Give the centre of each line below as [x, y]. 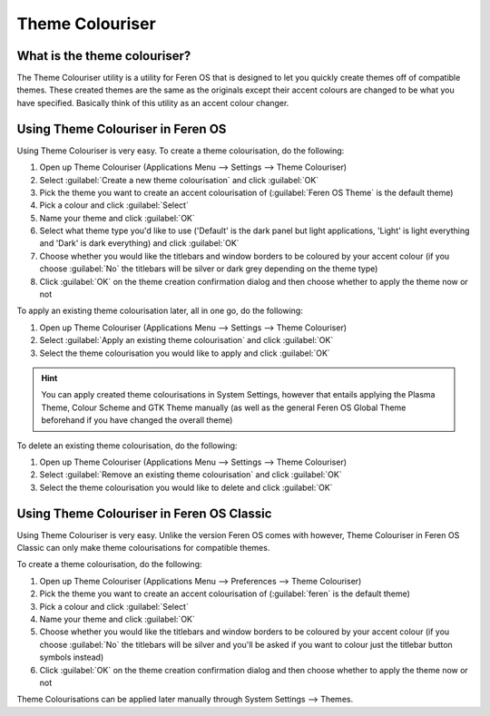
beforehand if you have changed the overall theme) [137, 420]
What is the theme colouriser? [104, 56]
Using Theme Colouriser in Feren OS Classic [144, 513]
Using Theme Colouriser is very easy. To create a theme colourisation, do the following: [181, 151]
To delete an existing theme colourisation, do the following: [127, 446]
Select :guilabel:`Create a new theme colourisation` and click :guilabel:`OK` [179, 180]
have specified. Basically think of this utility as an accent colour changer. [153, 103]
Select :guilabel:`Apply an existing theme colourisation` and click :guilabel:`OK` [186, 340]
